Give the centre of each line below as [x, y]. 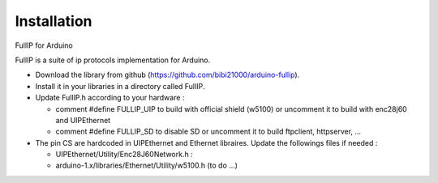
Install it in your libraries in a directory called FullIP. [120, 86]
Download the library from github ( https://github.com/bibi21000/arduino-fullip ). [167, 75]
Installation [54, 21]
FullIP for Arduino [44, 45]
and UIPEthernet [83, 120]
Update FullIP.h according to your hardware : [110, 98]
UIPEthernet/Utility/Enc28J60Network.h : [125, 155]
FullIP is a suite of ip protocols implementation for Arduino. [113, 60]
